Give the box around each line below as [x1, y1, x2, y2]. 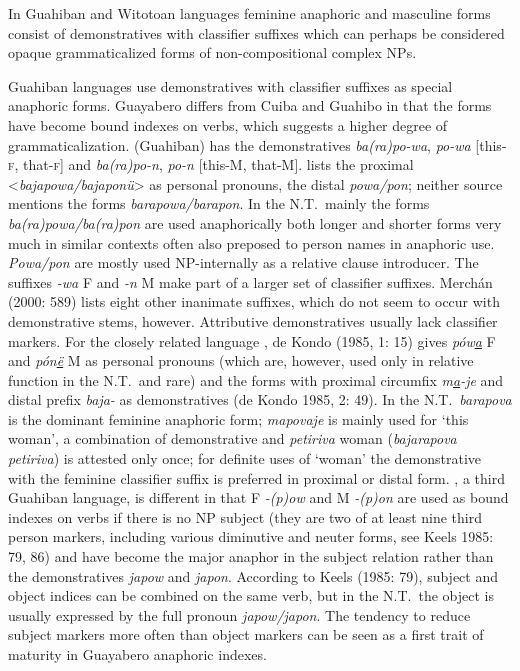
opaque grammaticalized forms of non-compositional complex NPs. [8, 42, 417, 63]
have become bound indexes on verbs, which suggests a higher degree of [8, 114, 448, 135]
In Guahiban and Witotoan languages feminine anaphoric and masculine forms [8, 3, 491, 23]
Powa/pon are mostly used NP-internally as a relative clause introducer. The [8, 252, 479, 273]
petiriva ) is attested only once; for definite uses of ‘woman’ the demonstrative [8, 448, 482, 469]
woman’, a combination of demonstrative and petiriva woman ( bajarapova [8, 428, 457, 449]
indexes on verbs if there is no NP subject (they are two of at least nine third [8, 506, 482, 527]
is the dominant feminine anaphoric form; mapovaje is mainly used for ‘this [8, 408, 469, 429]
